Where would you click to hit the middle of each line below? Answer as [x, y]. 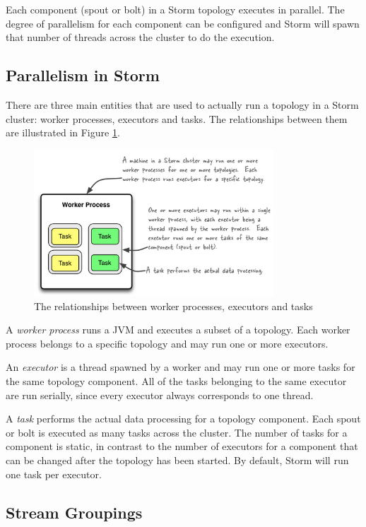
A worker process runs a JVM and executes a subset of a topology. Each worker [178, 330]
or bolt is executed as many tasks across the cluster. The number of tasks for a [177, 432]
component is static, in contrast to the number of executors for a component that [182, 446]
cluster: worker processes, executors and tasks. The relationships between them [177, 118]
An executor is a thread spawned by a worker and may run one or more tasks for [181, 367]
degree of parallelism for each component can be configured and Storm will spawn [183, 23]
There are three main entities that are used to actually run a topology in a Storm [182, 104]
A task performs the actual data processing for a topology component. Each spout [183, 419]
